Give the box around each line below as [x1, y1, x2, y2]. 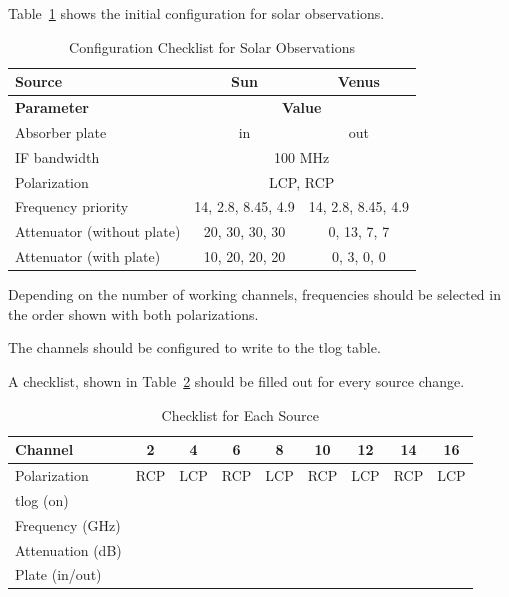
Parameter [15, 97, 89, 118]
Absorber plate [15, 121, 107, 142]
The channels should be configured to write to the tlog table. [8, 337, 381, 358]
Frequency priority [15, 196, 129, 217]
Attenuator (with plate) [15, 246, 161, 267]
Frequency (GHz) [15, 514, 121, 535]
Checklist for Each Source [161, 404, 320, 425]
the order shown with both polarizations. [8, 303, 259, 324]
